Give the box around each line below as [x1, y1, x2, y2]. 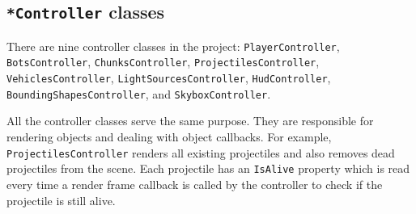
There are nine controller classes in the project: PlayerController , [6, 37, 340, 54]
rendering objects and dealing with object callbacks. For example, [6, 128, 332, 145]
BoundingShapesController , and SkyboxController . [6, 85, 271, 102]
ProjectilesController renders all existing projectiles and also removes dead [6, 144, 395, 161]
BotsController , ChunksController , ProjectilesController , [6, 53, 320, 70]
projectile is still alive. [6, 191, 116, 208]
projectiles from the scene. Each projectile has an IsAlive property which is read [6, 160, 410, 177]
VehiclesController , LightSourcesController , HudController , [6, 69, 331, 86]
